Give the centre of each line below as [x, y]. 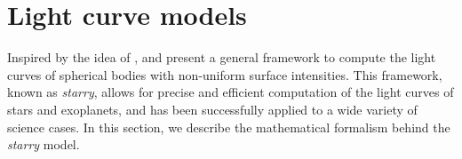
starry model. [44, 144]
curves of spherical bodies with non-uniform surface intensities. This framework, [225, 74]
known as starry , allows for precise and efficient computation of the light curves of [231, 92]
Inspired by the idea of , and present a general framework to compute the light [222, 57]
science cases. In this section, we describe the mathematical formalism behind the [229, 127]
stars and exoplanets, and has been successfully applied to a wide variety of [212, 109]
